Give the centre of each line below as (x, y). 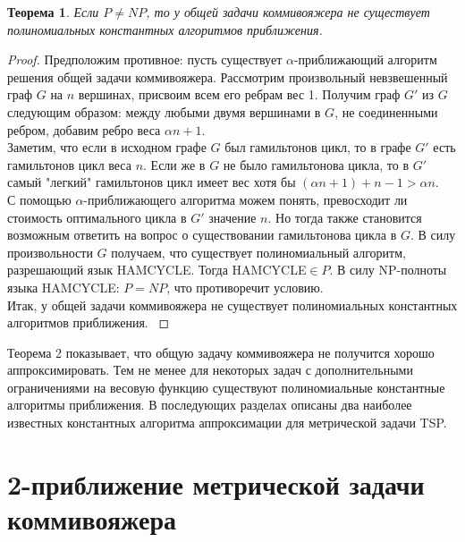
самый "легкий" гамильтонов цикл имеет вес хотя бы (152, 182)
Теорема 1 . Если (53, 12)
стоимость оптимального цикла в (97, 217)
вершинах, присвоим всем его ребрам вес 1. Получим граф (239, 94)
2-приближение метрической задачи (216, 483)
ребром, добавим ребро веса (84, 129)
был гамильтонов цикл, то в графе (318, 147)
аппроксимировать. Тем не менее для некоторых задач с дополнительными (210, 370)
